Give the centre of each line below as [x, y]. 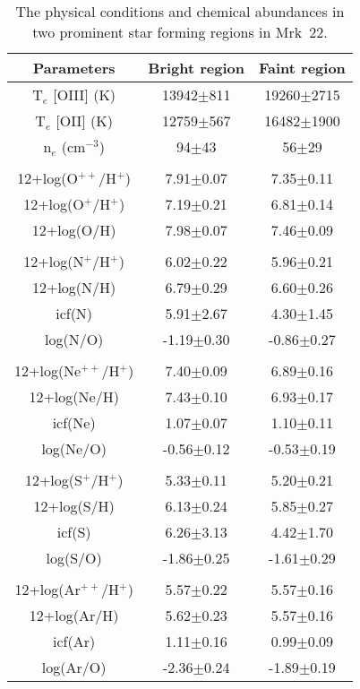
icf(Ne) [74, 422]
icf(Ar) [74, 641]
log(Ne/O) [74, 448]
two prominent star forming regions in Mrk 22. [180, 32]
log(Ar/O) [74, 667]
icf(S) [74, 532]
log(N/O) [74, 339]
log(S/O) [74, 558]
